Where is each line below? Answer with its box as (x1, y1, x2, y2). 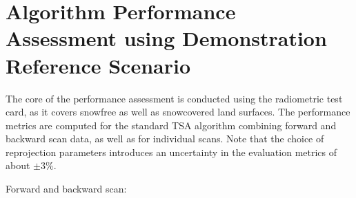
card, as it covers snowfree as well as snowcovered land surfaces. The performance (6, 104, 350, 119)
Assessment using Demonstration (6, 24, 327, 52)
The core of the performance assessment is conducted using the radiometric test (6, 91, 343, 105)
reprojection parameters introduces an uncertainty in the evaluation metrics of (6, 144, 337, 159)
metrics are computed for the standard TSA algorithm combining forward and (6, 118, 337, 132)
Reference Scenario (6, 51, 191, 79)
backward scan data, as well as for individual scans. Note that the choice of (6, 131, 324, 146)
